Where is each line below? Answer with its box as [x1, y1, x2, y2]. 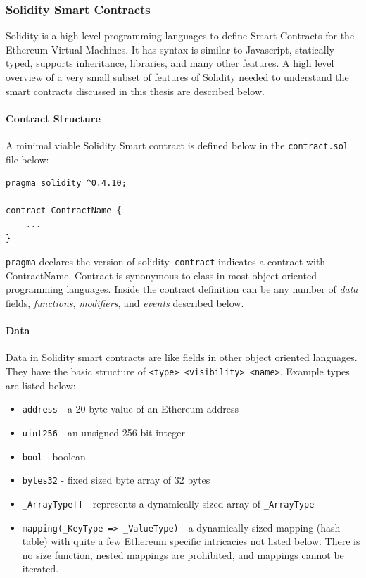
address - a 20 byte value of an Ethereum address [22, 401, 239, 416]
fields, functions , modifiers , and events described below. [6, 296, 244, 310]
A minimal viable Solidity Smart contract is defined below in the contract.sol [6, 137, 349, 152]
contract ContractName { [6, 206, 122, 216]
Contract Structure [6, 111, 101, 125]
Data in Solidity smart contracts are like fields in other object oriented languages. [6, 350, 358, 365]
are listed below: [6, 377, 76, 392]
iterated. [22, 561, 59, 576]
